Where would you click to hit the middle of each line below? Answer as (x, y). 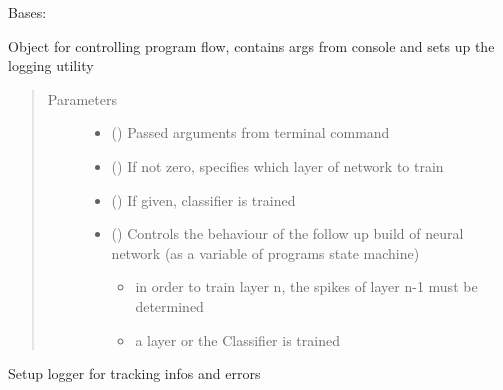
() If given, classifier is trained (203, 199)
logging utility (51, 65)
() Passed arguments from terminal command (250, 132)
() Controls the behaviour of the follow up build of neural (287, 233)
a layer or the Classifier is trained (237, 339)
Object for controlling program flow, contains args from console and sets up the (251, 45)
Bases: (27, 12)
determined (169, 305)
